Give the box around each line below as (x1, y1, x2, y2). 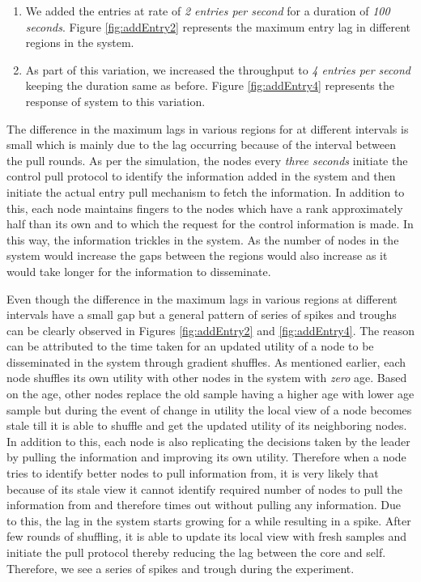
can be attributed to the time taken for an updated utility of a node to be (6, 338, 374, 355)
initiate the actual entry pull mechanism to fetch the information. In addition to (6, 183, 405, 200)
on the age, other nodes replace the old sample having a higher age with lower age (6, 385, 415, 402)
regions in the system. (25, 34, 134, 51)
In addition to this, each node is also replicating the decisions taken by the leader (6, 432, 410, 449)
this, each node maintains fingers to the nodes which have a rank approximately (6, 199, 403, 216)
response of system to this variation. (25, 92, 206, 109)
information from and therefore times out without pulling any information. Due (6, 496, 402, 513)
